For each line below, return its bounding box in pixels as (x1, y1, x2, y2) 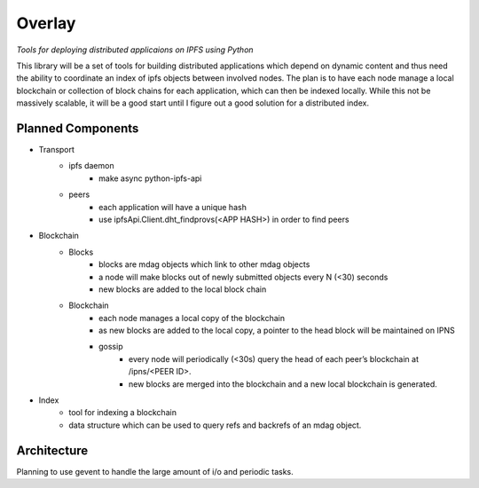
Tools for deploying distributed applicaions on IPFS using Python (16, 44, 254, 55)
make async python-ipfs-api (98, 173, 202, 184)
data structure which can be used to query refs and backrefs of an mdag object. (68, 420, 362, 430)
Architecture (16, 443, 89, 458)
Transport (38, 145, 75, 155)
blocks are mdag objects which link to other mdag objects (98, 259, 310, 270)
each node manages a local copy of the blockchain (98, 312, 286, 323)
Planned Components (16, 121, 139, 136)
